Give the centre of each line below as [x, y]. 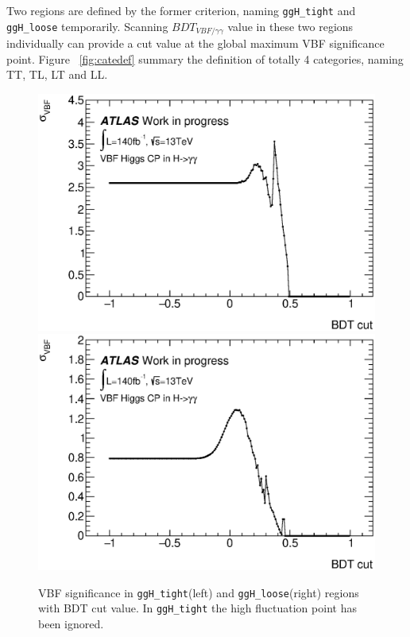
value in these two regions [290, 26]
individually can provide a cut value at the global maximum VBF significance [195, 43]
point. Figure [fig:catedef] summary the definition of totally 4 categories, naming [205, 58]
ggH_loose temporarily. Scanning [87, 26]
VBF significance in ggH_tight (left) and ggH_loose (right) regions [199, 592]
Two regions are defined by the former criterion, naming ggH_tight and [181, 10]
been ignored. [71, 623]
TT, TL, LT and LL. [57, 74]
